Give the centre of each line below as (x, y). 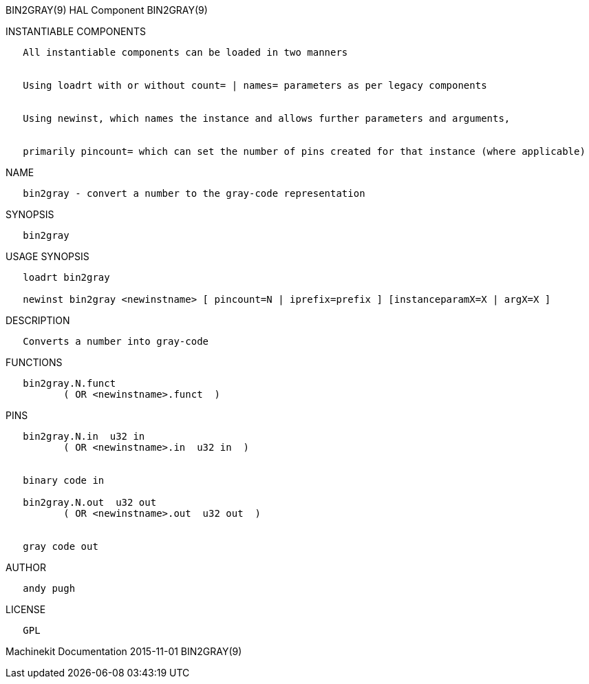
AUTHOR (26, 567)
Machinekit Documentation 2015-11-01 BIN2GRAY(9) (124, 651)
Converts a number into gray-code (116, 341)
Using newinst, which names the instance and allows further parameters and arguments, (267, 118)
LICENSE (26, 609)
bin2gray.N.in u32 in (84, 436)
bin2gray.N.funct (69, 383)
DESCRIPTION (38, 320)
